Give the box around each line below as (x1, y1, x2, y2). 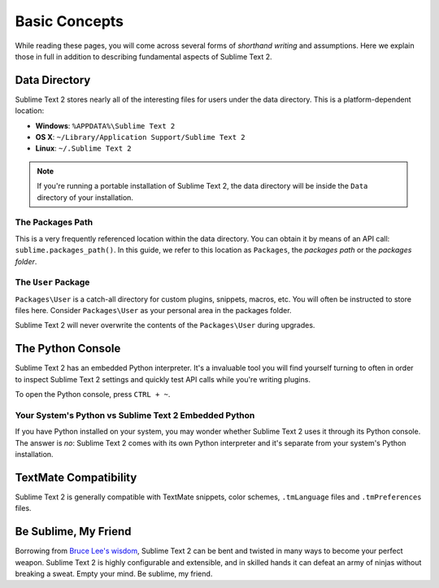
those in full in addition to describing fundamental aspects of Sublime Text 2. (15, 51, 272, 61)
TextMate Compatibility (15, 470, 137, 484)
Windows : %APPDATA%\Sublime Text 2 (35, 120, 176, 130)
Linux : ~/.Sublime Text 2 (35, 143, 132, 154)
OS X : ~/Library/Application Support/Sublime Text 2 (35, 133, 246, 142)
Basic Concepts (15, 12, 124, 30)
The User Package (15, 277, 90, 288)
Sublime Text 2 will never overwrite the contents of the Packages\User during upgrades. (15, 320, 315, 330)
